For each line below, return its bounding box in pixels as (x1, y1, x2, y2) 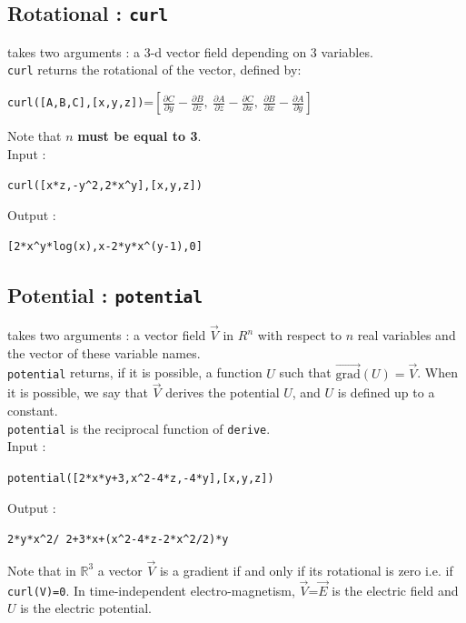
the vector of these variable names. (7, 343, 201, 362)
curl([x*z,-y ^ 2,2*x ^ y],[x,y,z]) (7, 179, 203, 193)
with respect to (257, 326, 342, 345)
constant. (7, 401, 58, 419)
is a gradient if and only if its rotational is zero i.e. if (159, 560, 453, 579)
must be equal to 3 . (77, 126, 202, 146)
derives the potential (165, 383, 280, 402)
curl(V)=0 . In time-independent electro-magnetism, (7, 580, 295, 599)
